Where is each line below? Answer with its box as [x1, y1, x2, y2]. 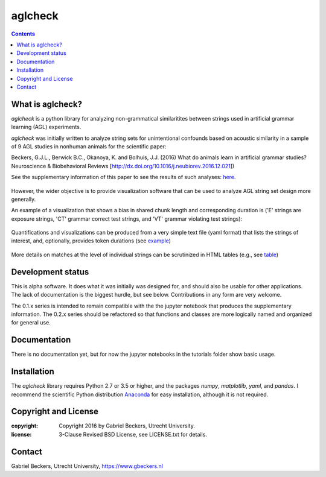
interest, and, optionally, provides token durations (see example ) [11, 237, 171, 244]
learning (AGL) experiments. [11, 124, 81, 131]
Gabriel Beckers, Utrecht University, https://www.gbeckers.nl [11, 462, 163, 470]
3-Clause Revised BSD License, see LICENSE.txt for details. [59, 431, 208, 438]
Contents [11, 30, 36, 37]
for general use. [11, 319, 51, 326]
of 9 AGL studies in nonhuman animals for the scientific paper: [11, 142, 167, 150]
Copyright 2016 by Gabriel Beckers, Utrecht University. [59, 422, 196, 429]
